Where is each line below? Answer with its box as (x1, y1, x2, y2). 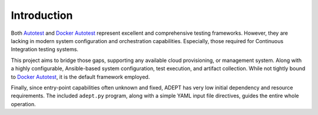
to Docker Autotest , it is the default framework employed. (11, 73, 150, 80)
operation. (11, 100, 36, 107)
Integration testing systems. (11, 46, 79, 53)
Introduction (11, 9, 73, 22)
